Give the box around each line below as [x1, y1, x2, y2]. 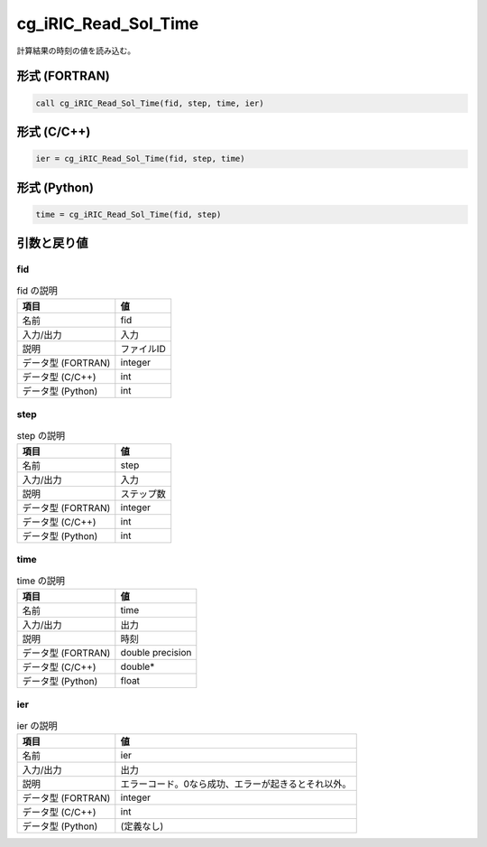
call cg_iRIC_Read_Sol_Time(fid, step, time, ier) [35, 98, 265, 108]
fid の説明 [16, 284, 59, 297]
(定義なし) [120, 820, 164, 833]
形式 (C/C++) [16, 124, 91, 139]
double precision [120, 647, 192, 659]
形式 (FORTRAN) [16, 69, 110, 84]
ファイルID [120, 342, 166, 355]
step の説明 [16, 429, 66, 442]
